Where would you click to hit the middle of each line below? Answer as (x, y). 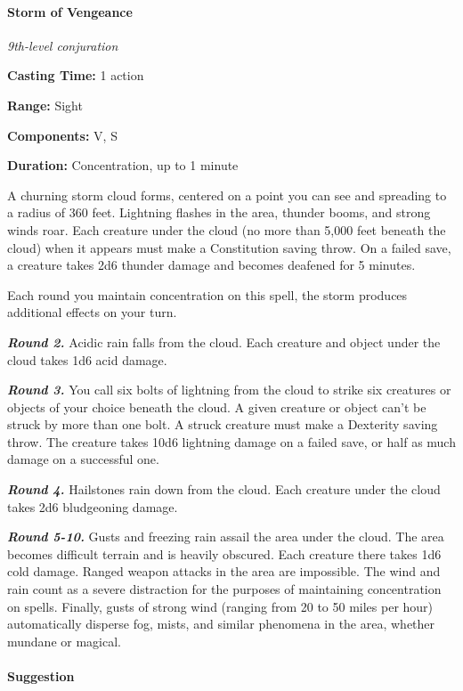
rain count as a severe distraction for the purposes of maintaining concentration (224, 589)
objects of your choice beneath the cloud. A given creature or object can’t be (217, 406)
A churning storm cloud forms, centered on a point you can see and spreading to (227, 195)
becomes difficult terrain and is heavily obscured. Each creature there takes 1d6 (224, 553)
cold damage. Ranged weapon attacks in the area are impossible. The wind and (224, 571)
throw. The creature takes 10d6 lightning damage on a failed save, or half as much (231, 441)
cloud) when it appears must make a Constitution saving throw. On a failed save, (229, 247)
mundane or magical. (64, 641)
